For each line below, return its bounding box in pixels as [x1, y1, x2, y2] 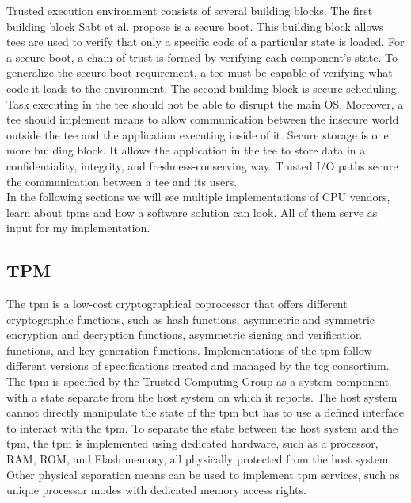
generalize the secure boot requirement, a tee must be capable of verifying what [6, 64, 393, 81]
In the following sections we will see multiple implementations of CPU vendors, [6, 189, 390, 205]
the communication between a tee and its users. [6, 173, 238, 189]
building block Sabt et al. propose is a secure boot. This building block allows [6, 17, 384, 34]
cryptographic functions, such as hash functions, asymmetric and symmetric [6, 311, 375, 327]
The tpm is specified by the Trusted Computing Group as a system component [6, 373, 390, 390]
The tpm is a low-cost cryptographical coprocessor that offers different [6, 295, 348, 312]
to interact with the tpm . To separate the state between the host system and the [6, 419, 398, 436]
